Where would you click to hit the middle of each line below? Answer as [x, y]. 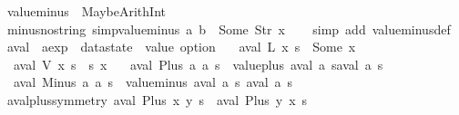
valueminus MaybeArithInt [86, 11]
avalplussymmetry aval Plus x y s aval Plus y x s [157, 99]
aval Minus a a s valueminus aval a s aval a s [153, 82]
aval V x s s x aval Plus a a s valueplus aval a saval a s [198, 64]
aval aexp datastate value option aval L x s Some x [181, 47]
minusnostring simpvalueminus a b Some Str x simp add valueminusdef [229, 29]
